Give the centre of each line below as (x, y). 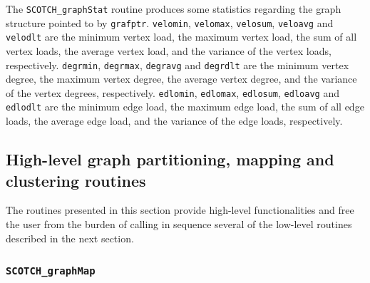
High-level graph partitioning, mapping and (170, 159)
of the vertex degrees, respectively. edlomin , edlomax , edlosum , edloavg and (173, 92)
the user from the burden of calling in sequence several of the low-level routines (179, 223)
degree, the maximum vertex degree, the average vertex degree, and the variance (181, 79)
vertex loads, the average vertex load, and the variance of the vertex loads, (169, 50)
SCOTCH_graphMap (51, 271)
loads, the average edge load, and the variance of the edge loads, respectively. (174, 121)
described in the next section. (70, 238)
